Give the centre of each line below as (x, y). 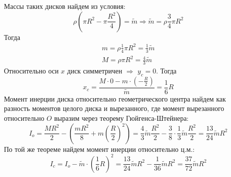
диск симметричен (95, 70)
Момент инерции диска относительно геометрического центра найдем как (115, 98)
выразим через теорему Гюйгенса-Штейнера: (121, 118)
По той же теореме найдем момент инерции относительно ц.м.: (99, 149)
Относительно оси (31, 70)
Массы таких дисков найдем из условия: (65, 6)
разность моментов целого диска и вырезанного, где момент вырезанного (114, 108)
